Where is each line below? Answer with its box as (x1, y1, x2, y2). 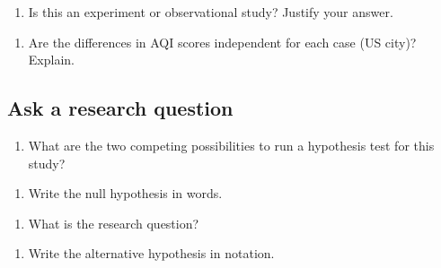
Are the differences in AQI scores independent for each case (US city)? (28, 32, 417, 51)
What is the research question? (28, 213, 199, 232)
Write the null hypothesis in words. (28, 184, 223, 203)
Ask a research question (7, 94, 234, 122)
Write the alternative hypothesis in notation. (28, 244, 275, 263)
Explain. (28, 50, 75, 69)
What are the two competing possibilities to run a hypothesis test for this (28, 135, 435, 154)
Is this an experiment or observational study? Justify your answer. (28, 3, 393, 21)
